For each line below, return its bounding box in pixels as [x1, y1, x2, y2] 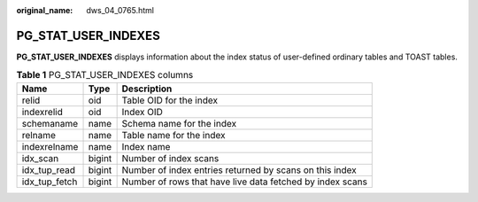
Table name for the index [121, 128, 226, 141]
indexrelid [21, 105, 64, 118]
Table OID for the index [121, 94, 219, 106]
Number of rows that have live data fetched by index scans [121, 175, 367, 188]
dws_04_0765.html [86, 5, 155, 15]
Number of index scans [121, 151, 220, 164]
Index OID [121, 105, 164, 118]
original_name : [16, 5, 73, 15]
